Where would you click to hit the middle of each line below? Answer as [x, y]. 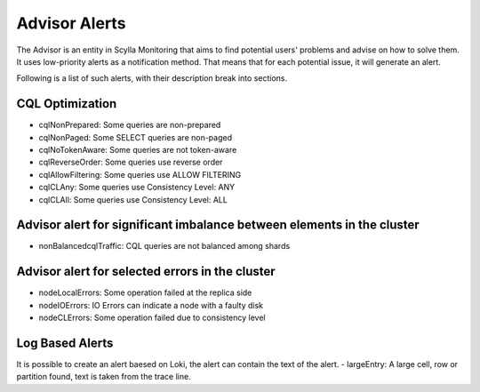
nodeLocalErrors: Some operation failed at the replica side [145, 292]
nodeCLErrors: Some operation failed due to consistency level [152, 318]
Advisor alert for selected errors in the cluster [146, 272]
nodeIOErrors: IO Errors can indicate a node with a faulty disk [151, 305]
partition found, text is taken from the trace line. [104, 377]
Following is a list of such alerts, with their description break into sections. [152, 78]
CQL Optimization [67, 104]
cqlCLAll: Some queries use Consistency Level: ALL [133, 199]
